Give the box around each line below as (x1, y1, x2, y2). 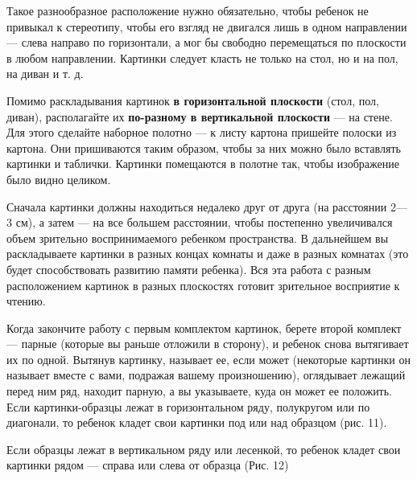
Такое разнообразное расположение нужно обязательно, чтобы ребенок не (6, 2, 369, 18)
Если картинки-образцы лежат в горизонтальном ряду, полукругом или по (6, 398, 370, 415)
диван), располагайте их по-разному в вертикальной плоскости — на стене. (6, 108, 393, 125)
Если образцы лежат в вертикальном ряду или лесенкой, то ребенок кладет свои (6, 440, 401, 457)
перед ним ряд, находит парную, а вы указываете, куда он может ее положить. (6, 383, 393, 399)
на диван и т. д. (6, 65, 84, 82)
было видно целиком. (6, 170, 111, 187)
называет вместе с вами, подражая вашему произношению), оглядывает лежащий (6, 366, 406, 383)
